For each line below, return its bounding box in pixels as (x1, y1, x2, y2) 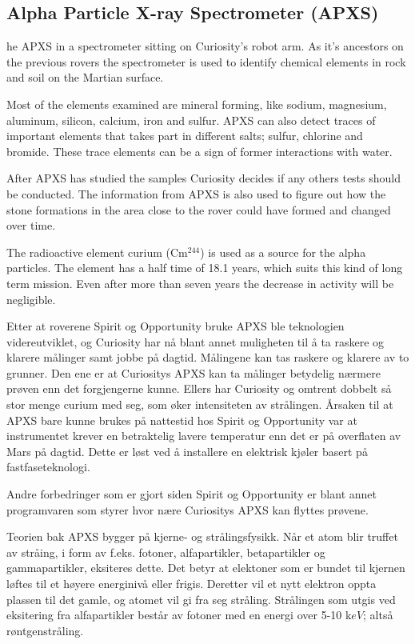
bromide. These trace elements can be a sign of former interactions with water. (6, 142, 393, 159)
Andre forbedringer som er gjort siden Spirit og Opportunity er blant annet (6, 486, 377, 502)
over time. (6, 217, 56, 234)
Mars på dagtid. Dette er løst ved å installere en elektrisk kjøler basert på (6, 442, 368, 459)
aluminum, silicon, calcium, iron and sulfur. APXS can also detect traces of (6, 111, 376, 128)
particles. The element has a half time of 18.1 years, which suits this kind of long (6, 259, 403, 276)
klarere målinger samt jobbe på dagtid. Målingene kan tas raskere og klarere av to (6, 349, 409, 366)
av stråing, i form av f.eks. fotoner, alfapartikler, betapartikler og (6, 543, 325, 560)
